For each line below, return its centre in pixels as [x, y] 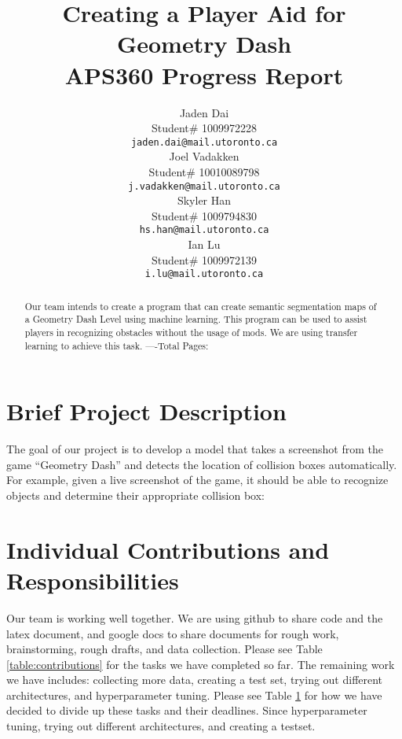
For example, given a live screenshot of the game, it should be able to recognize [197, 480]
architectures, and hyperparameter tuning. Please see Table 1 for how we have [194, 695]
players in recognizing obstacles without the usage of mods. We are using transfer [191, 332]
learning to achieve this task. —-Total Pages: [117, 345]
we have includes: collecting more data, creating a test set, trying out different [195, 680]
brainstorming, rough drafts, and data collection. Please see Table [164, 649]
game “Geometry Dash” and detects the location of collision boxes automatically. [202, 464]
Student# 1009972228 [204, 128]
